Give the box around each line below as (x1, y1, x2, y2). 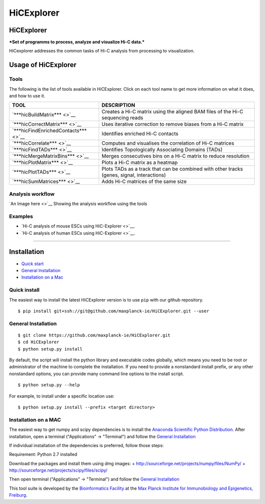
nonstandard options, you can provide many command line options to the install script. (9, 371, 184, 377)
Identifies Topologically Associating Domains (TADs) (101, 146, 223, 153)
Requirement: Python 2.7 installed (9, 452, 78, 457)
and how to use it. (9, 93, 46, 99)
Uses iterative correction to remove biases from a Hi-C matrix (101, 121, 244, 127)
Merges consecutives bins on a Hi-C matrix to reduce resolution (101, 152, 250, 159)
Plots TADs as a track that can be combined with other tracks (101, 166, 243, 173)
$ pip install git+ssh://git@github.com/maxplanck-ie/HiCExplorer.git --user (18, 308, 210, 314)
